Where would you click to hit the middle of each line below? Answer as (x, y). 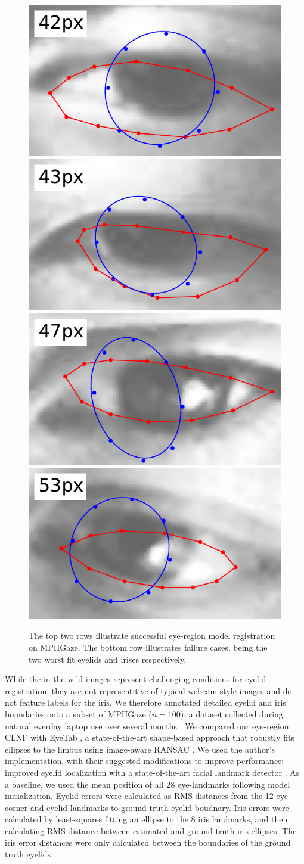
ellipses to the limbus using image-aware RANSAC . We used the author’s (140, 749)
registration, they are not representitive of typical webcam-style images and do (148, 690)
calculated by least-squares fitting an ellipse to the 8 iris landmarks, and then (146, 819)
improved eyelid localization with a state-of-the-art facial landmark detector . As (152, 772)
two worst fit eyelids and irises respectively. (108, 659)
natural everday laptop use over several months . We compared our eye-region (147, 725)
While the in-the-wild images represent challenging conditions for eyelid (136, 679)
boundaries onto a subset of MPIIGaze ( (78, 714)
